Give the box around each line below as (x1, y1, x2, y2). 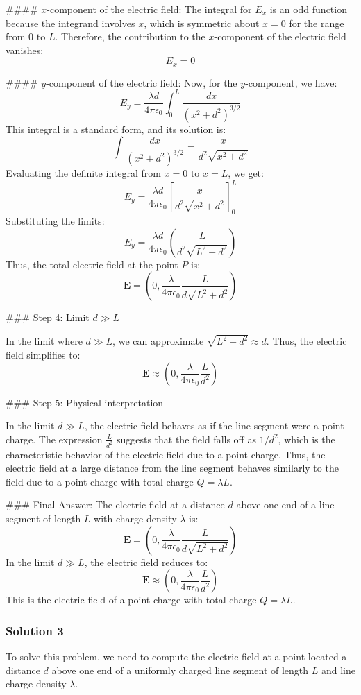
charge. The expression (6, 431, 103, 446)
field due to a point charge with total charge (6, 474, 194, 488)
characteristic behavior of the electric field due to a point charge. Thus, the (6, 447, 326, 461)
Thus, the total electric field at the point (6, 257, 178, 271)
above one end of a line (236, 497, 335, 512)
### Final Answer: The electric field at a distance (6, 497, 225, 512)
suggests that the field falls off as (116, 431, 256, 446)
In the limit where (6, 334, 83, 348)
